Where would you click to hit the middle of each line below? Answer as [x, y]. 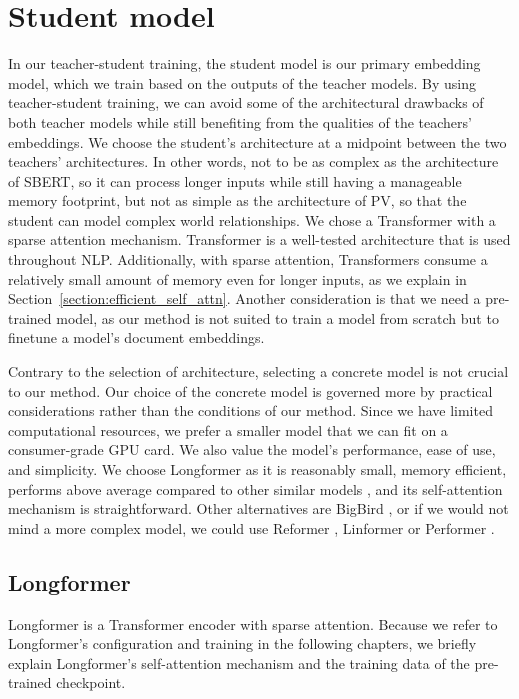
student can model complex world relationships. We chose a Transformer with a [252, 219]
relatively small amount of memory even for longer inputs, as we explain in [237, 278]
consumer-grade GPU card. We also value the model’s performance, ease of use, [252, 449]
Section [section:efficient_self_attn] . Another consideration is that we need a [244, 298]
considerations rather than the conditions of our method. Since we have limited [250, 410]
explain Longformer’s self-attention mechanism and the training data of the [239, 662]
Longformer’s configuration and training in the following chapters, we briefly [242, 643]
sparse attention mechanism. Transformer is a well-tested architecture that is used [259, 239]
